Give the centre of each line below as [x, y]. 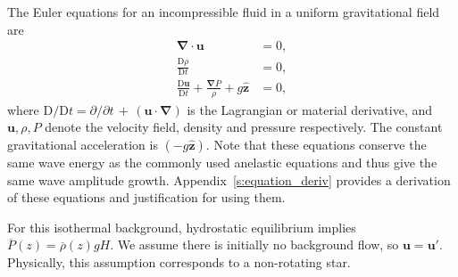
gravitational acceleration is [83, 144]
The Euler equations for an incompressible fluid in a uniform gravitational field [224, 12]
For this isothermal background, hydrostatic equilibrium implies [182, 227]
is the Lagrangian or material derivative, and [310, 109]
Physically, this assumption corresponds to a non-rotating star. [179, 261]
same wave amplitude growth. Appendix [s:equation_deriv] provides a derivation [229, 179]
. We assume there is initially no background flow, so [254, 244]
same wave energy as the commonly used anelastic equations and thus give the [222, 162]
